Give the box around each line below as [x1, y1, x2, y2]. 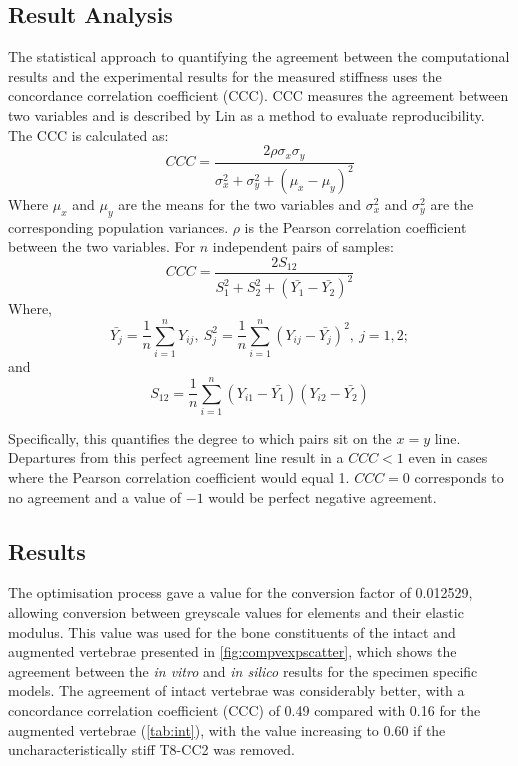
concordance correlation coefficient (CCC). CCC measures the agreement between [8, 85, 509, 106]
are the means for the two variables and [118, 194, 362, 214]
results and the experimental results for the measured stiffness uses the [8, 65, 442, 86]
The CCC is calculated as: [8, 124, 169, 145]
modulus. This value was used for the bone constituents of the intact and [8, 621, 456, 642]
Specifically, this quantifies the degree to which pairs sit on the [8, 427, 392, 448]
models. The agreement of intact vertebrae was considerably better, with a [8, 680, 465, 701]
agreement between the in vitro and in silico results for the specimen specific [8, 660, 478, 681]
